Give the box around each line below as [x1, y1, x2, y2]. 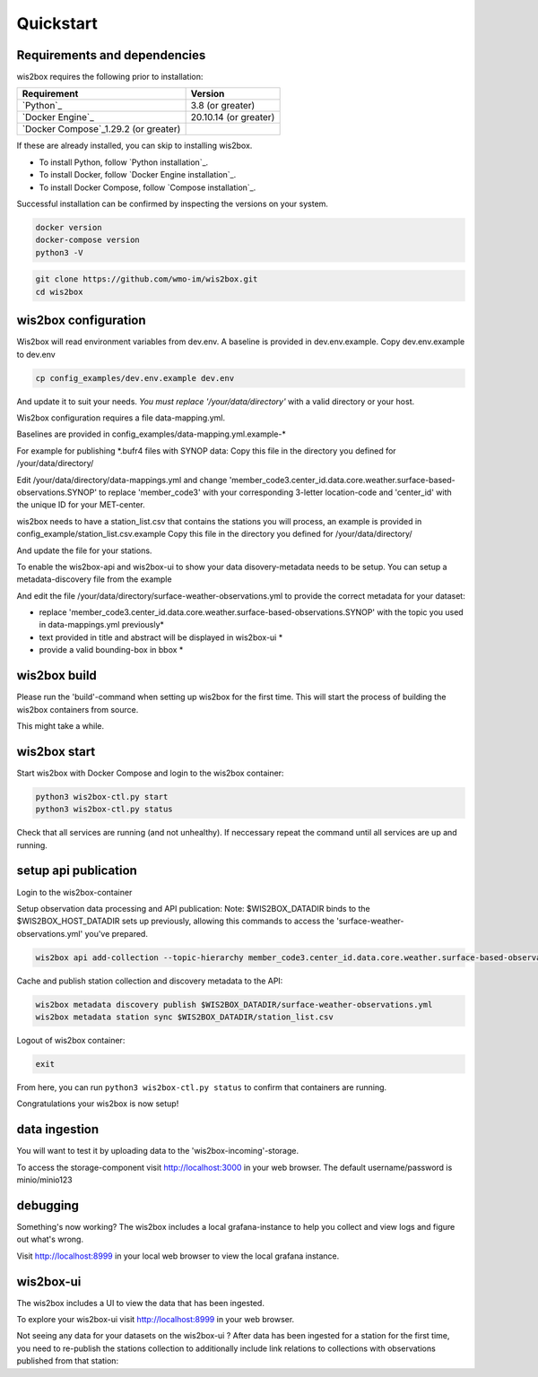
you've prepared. [84, 928, 148, 939]
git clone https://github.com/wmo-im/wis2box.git [35, 274, 258, 284]
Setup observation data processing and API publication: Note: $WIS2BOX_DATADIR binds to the [16, 903, 371, 914]
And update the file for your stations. [16, 545, 152, 556]
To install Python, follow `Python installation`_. [39, 157, 209, 168]
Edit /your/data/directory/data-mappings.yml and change [16, 474, 228, 485]
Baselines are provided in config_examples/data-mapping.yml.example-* [16, 429, 287, 439]
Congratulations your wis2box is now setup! [16, 1098, 179, 1109]
